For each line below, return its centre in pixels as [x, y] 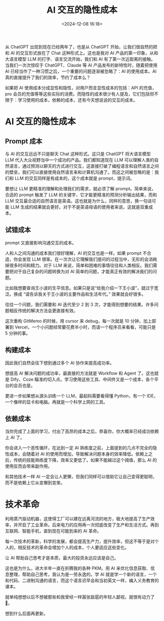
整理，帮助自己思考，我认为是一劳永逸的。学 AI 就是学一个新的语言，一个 [83, 575]
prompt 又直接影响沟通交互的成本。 [41, 243]
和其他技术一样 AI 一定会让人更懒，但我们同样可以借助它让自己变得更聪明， [81, 477]
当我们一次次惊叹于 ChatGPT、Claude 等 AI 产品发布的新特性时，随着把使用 [81, 65]
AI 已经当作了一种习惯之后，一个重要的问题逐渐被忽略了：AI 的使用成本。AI [81, 71]
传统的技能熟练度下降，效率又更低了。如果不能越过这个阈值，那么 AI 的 [85, 460]
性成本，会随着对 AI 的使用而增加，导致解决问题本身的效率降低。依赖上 [77, 454]
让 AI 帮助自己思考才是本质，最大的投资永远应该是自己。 [62, 558]
